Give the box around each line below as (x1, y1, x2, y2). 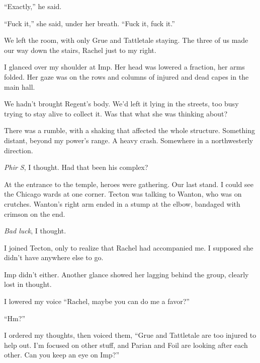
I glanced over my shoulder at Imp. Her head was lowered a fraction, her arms (4, 62, 245, 72)
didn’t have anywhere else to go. (4, 252, 104, 263)
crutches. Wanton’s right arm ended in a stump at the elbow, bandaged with (4, 198, 240, 209)
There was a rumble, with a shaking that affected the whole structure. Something (4, 125, 255, 136)
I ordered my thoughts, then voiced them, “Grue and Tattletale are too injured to (4, 330, 256, 340)
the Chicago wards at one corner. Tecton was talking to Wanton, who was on (4, 189, 242, 199)
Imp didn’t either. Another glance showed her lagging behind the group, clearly (4, 269, 249, 279)
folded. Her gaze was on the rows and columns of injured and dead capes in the (4, 71, 249, 82)
